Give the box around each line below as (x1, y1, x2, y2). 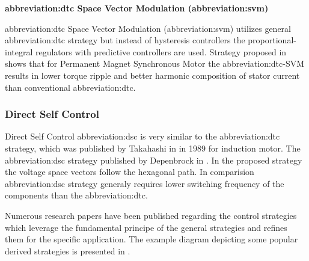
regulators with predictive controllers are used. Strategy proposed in (35, 45, 287, 58)
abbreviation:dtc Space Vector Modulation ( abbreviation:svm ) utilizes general (5, 22, 291, 34)
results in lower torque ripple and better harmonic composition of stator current (5, 69, 300, 81)
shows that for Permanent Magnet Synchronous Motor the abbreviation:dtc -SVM (5, 57, 305, 70)
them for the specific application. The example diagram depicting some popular (5, 233, 298, 245)
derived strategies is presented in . (5, 244, 130, 257)
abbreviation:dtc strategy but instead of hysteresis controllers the (5, 34, 245, 46)
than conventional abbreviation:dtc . (5, 81, 136, 93)
